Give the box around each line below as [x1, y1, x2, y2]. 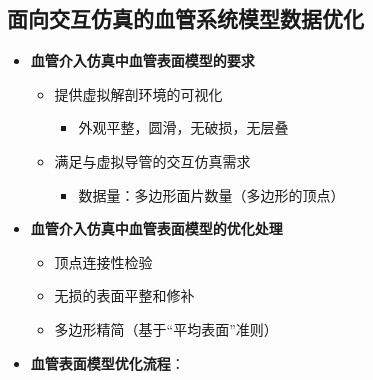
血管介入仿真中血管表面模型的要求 [30, 50, 255, 71]
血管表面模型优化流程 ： [30, 352, 185, 373]
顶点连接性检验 [54, 251, 153, 272]
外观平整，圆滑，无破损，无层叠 [78, 117, 289, 138]
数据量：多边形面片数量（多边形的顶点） [78, 184, 345, 205]
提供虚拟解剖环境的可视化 [54, 83, 223, 104]
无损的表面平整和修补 [54, 285, 195, 306]
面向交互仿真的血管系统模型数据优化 [7, 3, 364, 34]
